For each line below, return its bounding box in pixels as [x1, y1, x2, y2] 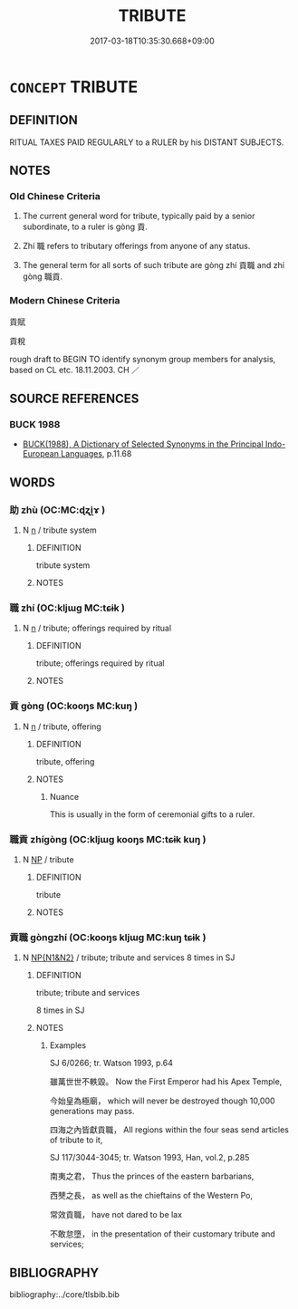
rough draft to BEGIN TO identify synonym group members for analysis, [9, 353, 276, 364]
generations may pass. [49, 1106, 135, 1117]
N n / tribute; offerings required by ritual [22, 622, 172, 634]
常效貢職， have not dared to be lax [49, 1209, 183, 1220]
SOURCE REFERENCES [9, 391, 139, 407]
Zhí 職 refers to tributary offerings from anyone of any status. [22, 241, 251, 252]
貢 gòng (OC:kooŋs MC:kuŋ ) [9, 699, 139, 712]
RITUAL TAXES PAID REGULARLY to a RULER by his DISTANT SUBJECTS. [9, 137, 284, 148]
